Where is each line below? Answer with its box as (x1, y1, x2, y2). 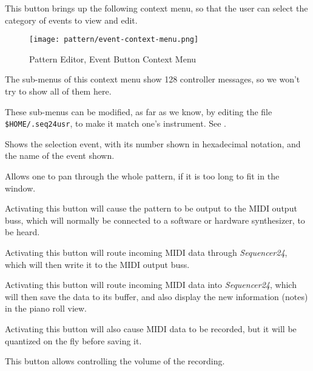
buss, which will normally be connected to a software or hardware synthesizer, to (5, 213, 305, 226)
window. (5, 181, 36, 194)
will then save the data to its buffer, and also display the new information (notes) (5, 290, 308, 302)
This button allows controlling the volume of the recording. (5, 355, 225, 367)
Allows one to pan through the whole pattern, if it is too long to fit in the (5, 170, 280, 182)
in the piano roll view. (5, 302, 87, 315)
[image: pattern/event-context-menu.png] (29, 35, 199, 44)
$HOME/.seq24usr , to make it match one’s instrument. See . (5, 117, 226, 130)
